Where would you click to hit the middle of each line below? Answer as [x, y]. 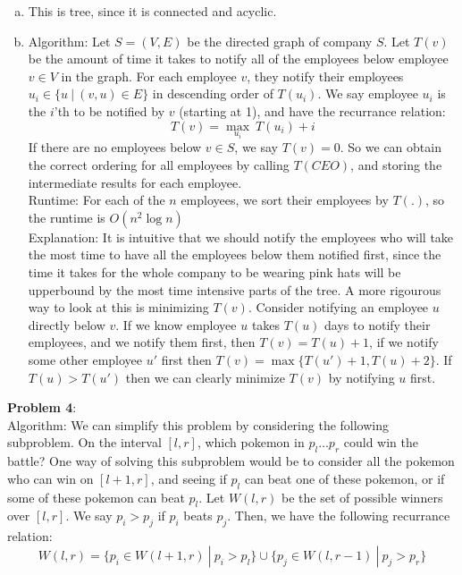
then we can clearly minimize [205, 377]
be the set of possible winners [362, 497]
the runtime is [67, 217]
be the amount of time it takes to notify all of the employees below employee [238, 59]
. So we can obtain [391, 147]
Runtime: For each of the [97, 200]
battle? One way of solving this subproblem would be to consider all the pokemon [231, 461]
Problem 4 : [42, 407]
